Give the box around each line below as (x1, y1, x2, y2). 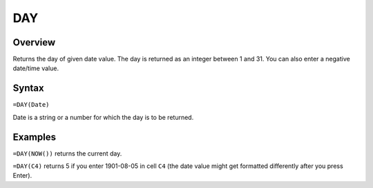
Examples (12, 131, 57, 143)
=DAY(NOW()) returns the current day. (12, 149, 122, 158)
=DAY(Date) (12, 101, 50, 109)
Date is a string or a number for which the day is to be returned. (12, 113, 194, 121)
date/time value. (12, 64, 59, 72)
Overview (12, 36, 56, 48)
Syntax (12, 83, 44, 94)
